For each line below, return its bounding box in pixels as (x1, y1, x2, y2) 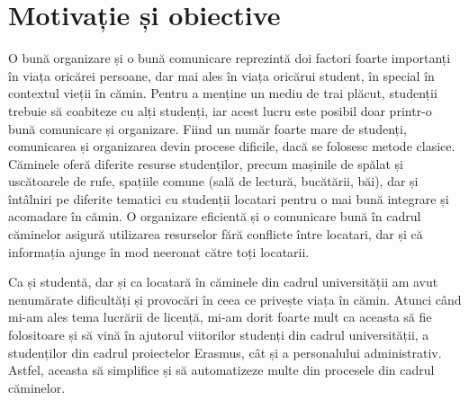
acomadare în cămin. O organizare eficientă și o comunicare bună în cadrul (8, 207, 421, 226)
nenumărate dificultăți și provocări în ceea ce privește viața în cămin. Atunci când (8, 289, 462, 308)
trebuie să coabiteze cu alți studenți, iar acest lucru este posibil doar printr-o (8, 101, 432, 120)
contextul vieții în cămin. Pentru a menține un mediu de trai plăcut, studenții (8, 84, 437, 102)
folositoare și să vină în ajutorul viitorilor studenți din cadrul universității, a (8, 325, 429, 344)
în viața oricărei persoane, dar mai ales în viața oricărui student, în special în (8, 66, 435, 84)
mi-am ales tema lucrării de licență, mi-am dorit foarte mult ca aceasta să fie (8, 307, 432, 326)
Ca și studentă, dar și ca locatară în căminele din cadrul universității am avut (8, 272, 438, 291)
